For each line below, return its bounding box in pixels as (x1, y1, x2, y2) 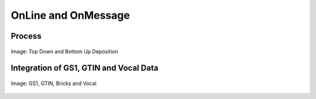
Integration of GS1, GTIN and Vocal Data (11, 63, 159, 73)
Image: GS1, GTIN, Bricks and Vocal (11, 80, 97, 87)
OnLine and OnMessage (11, 9, 130, 22)
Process (11, 31, 42, 41)
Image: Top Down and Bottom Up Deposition (11, 47, 118, 55)
